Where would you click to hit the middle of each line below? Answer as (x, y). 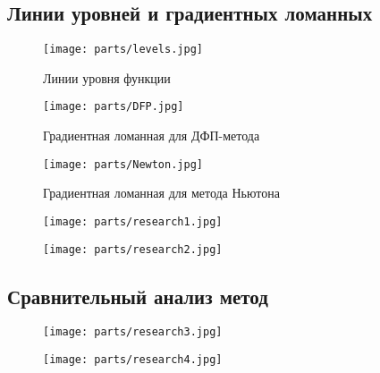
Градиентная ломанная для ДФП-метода (152, 136)
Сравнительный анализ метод (138, 296)
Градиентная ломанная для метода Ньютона (161, 193)
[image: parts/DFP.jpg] (114, 107)
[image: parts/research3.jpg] (133, 332)
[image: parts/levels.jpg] (123, 50)
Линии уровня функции (107, 77)
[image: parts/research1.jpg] (133, 221)
